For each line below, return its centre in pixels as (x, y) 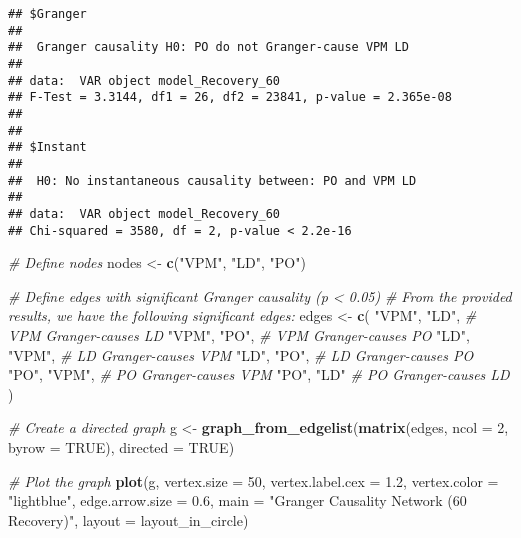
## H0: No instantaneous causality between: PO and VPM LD (212, 180)
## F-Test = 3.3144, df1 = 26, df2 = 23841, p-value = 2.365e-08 (230, 97)
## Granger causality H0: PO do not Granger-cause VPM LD (208, 47)
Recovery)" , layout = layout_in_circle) (128, 519)
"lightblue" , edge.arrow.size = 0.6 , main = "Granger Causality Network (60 (237, 500)
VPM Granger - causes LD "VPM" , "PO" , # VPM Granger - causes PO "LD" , (239, 334)
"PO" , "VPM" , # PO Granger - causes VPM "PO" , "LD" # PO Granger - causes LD (259, 374)
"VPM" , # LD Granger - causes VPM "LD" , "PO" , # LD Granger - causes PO (241, 354)
